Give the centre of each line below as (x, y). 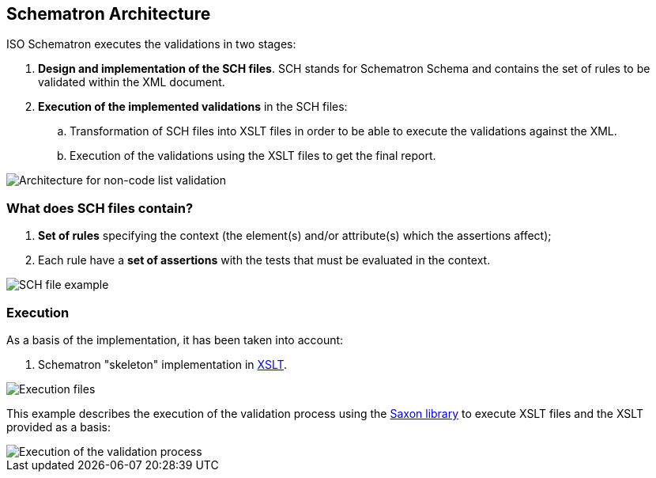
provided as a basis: (58, 427)
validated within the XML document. (132, 82)
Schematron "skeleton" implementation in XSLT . (163, 364)
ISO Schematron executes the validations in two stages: (151, 44)
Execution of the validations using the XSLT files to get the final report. (253, 156)
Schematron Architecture (109, 14)
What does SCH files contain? (100, 208)
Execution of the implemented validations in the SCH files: (193, 107)
